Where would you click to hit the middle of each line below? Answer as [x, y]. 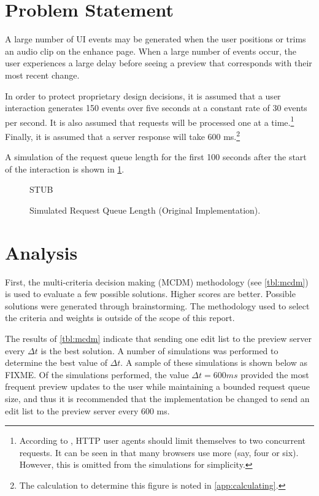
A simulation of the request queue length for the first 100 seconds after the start [156, 157]
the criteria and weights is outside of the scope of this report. [120, 318]
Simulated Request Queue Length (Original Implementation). [145, 210]
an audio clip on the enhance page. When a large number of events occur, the [151, 51]
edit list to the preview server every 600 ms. [87, 410]
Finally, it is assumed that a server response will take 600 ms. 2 [123, 135]
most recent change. [42, 75]
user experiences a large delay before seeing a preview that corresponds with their [159, 63]
